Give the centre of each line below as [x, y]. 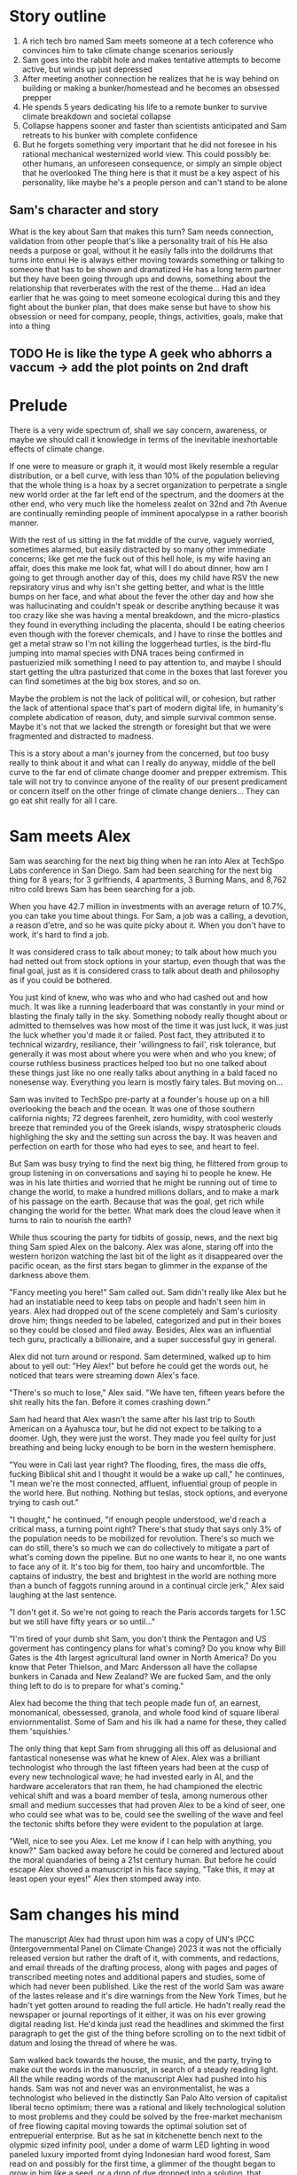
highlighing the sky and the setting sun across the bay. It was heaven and [143, 1137]
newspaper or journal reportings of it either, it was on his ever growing [137, 2014]
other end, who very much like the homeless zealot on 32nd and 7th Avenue [148, 504]
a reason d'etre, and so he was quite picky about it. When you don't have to [147, 925]
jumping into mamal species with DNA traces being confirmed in [127, 653]
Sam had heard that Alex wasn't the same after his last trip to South [132, 1419]
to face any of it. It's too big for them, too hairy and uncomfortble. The [137, 1566]
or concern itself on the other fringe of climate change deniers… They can [145, 791]
